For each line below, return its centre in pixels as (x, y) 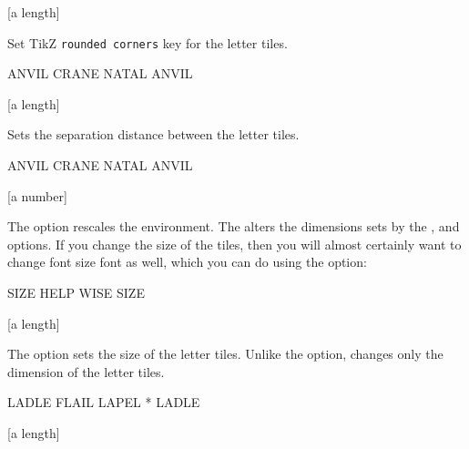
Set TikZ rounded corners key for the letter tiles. (148, 42)
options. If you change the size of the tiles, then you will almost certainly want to (234, 244)
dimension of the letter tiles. (86, 371)
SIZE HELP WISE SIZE (76, 292)
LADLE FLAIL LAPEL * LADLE (104, 402)
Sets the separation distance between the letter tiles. (153, 134)
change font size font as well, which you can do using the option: (187, 262)
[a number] (37, 195)
